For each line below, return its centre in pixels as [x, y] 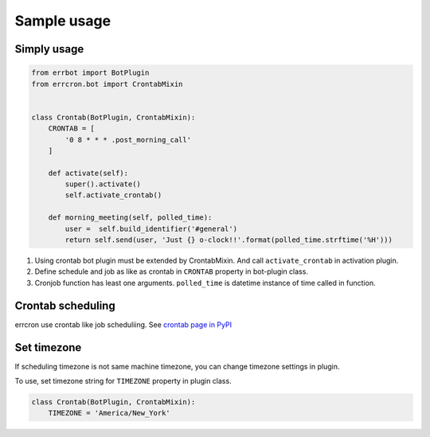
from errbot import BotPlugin [90, 73]
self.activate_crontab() [113, 195]
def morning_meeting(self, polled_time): [130, 218]
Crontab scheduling [65, 305]
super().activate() [103, 184]
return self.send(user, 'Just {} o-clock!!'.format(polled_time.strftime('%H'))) [229, 240]
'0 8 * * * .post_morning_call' [128, 140]
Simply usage [49, 49]
